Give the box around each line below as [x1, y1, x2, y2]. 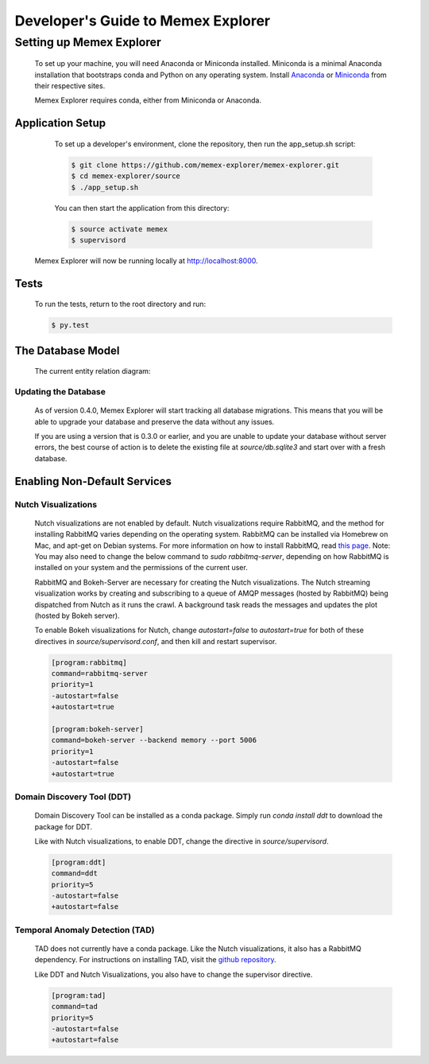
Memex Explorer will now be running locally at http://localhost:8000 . [34, 255, 258, 266]
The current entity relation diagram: [34, 367, 151, 376]
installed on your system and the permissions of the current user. [34, 563, 248, 573]
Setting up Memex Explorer [14, 35, 162, 49]
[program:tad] [51, 991, 106, 1000]
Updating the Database [14, 386, 106, 398]
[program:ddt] [51, 857, 106, 867]
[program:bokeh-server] [51, 724, 145, 733]
